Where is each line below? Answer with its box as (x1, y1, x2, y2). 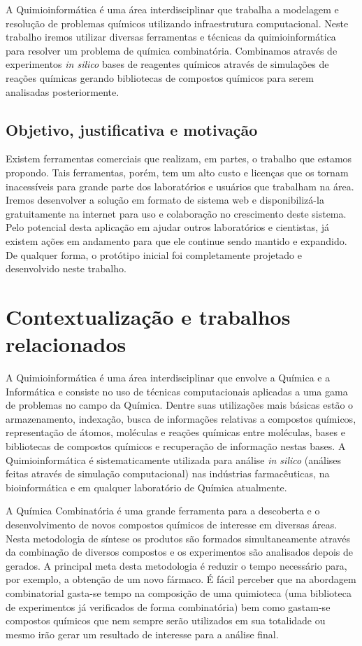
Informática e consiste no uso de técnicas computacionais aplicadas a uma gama (6, 384, 348, 398)
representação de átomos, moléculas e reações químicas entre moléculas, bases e (6, 425, 345, 440)
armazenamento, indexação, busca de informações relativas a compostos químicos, (6, 411, 356, 426)
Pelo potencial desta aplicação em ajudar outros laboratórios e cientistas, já (6, 220, 330, 234)
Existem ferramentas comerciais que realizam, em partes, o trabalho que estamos (6, 151, 352, 166)
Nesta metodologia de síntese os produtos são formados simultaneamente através (6, 531, 351, 545)
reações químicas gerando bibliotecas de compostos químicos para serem (6, 70, 314, 85)
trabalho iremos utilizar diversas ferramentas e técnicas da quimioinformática (6, 29, 336, 44)
